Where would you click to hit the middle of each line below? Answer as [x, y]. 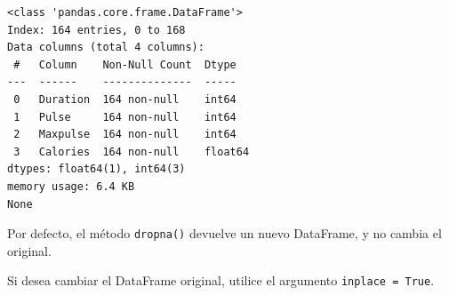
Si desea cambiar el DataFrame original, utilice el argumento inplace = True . [221, 280]
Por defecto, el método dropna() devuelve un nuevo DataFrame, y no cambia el [224, 233]
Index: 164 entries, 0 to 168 [96, 30]
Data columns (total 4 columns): [106, 48]
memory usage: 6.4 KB [71, 186]
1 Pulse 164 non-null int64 [125, 117]
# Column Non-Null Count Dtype [125, 64]
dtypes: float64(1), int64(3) [96, 169]
